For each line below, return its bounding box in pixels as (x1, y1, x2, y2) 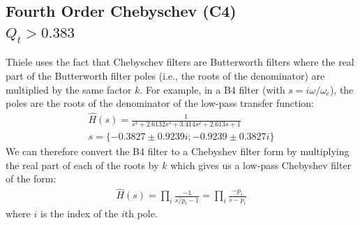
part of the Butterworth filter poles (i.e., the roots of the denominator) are (6, 68, 325, 82)
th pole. (124, 206, 158, 221)
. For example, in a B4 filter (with (140, 82, 285, 96)
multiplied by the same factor (6, 82, 132, 96)
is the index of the (40, 206, 119, 221)
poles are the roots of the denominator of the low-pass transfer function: (6, 96, 314, 110)
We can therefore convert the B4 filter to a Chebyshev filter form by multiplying (6, 144, 350, 159)
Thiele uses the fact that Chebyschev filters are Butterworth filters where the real (6, 55, 354, 69)
